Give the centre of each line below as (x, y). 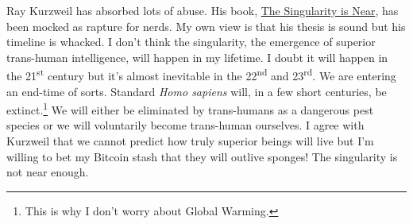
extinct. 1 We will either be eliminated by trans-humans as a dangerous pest (190, 108)
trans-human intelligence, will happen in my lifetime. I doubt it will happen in (197, 57)
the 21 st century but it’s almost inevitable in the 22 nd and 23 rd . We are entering (201, 75)
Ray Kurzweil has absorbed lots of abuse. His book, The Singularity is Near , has (203, 10)
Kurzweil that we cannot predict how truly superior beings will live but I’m (190, 141)
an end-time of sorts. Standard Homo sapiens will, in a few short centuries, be (197, 91)
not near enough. (48, 172)
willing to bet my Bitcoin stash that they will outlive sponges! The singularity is (202, 156)
